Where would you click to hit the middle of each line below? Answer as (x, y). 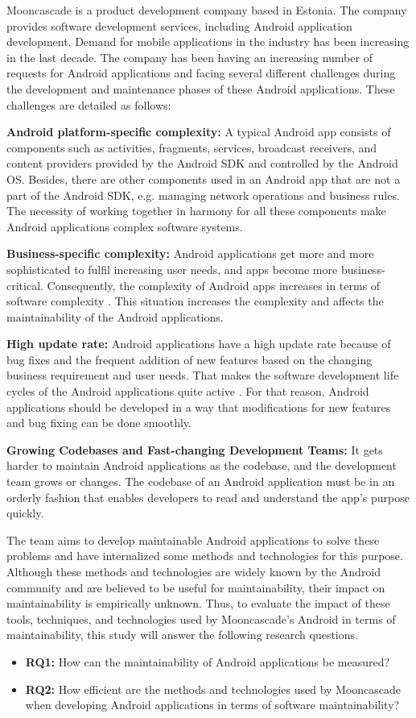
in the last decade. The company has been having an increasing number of (189, 57)
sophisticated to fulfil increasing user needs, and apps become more (172, 269)
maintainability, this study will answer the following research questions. (182, 635)
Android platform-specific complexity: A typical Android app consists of (199, 132)
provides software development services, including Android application (179, 25)
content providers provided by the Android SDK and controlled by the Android (202, 163)
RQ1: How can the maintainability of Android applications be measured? (208, 661)
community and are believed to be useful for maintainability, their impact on (196, 587)
